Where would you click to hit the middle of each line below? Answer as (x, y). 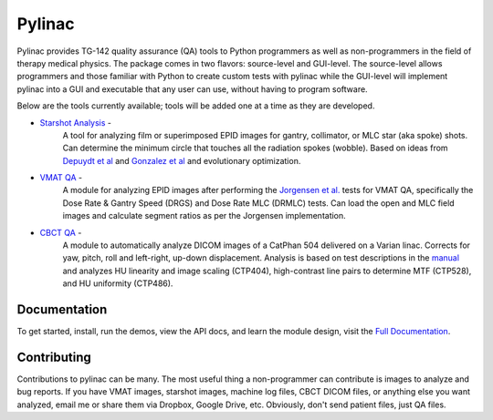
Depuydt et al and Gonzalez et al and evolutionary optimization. (182, 160)
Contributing (54, 357)
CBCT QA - (61, 232)
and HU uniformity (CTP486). (118, 283)
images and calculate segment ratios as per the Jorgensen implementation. (204, 216)
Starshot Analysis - (76, 122)
